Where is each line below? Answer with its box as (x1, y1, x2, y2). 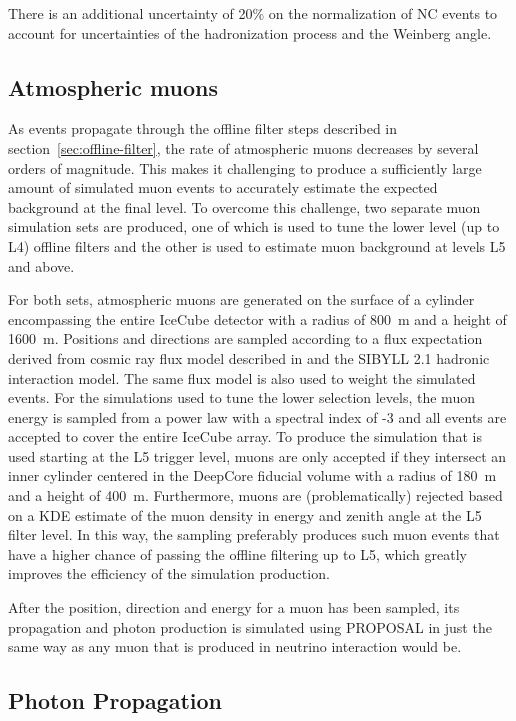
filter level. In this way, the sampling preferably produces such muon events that (8, 524, 500, 545)
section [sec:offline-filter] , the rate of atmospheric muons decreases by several (8, 137, 479, 158)
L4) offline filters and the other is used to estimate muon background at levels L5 (8, 235, 506, 256)
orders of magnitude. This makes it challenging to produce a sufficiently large (8, 157, 482, 178)
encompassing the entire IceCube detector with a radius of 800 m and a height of (8, 308, 507, 329)
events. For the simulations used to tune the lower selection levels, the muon (8, 387, 475, 408)
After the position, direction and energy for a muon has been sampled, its (8, 597, 460, 618)
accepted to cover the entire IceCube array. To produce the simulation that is (8, 426, 482, 447)
